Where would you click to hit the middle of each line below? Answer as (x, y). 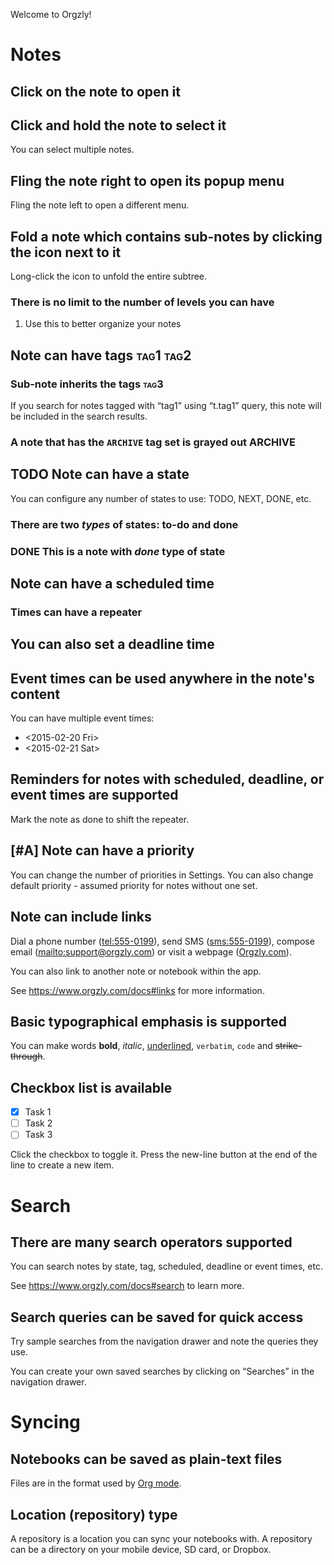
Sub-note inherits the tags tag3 (87, 384)
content (35, 694)
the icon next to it (66, 252)
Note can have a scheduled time (112, 583)
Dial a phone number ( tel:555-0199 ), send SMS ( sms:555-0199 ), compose (162, 941)
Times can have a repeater (76, 612)
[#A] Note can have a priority (102, 850)
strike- (288, 1046)
